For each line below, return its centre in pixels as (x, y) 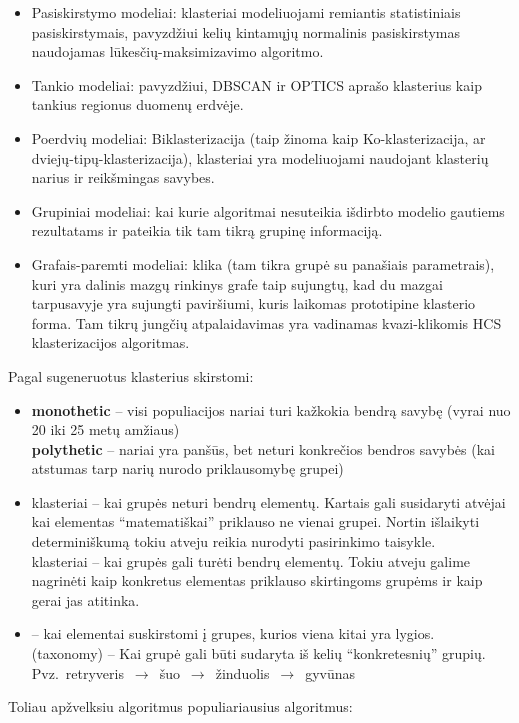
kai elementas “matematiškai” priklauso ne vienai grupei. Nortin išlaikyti (255, 521)
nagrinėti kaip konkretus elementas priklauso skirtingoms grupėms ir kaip (257, 580)
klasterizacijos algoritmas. (110, 342)
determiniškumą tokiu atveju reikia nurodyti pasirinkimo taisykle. (233, 541)
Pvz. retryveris (77, 672)
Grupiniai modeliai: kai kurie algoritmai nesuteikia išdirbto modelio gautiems (268, 210)
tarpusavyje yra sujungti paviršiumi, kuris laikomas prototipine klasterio (253, 303)
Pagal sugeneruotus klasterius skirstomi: (131, 375)
